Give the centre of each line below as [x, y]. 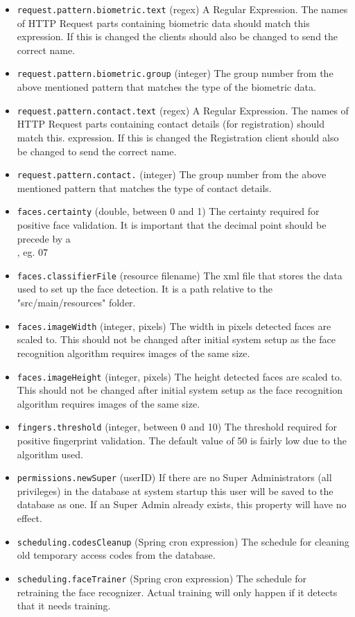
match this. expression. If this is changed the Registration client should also [178, 137]
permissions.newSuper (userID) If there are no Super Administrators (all [174, 477]
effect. [29, 518]
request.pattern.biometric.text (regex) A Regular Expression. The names [182, 9]
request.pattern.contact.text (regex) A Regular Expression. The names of [183, 110]
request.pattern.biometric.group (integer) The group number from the [175, 73]
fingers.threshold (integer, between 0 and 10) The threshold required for [177, 427]
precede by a [44, 238]
